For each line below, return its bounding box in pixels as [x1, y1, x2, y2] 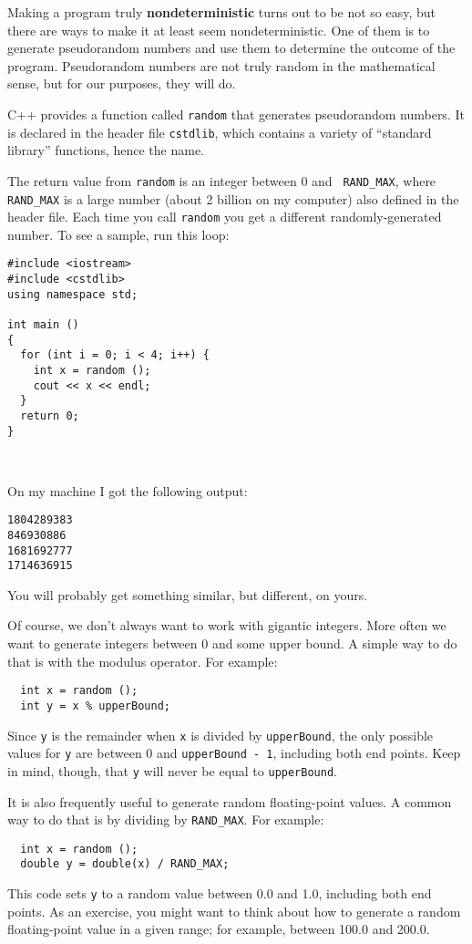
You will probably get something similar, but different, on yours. [7, 585, 368, 604]
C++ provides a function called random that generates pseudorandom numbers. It [7, 104, 465, 123]
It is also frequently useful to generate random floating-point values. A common [7, 792, 452, 811]
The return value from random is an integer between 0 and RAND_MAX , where [7, 171, 436, 190]
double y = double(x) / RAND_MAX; [20, 857, 230, 871]
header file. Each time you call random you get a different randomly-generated [7, 207, 442, 226]
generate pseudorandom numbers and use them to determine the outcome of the [7, 38, 456, 57]
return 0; [20, 410, 79, 422]
